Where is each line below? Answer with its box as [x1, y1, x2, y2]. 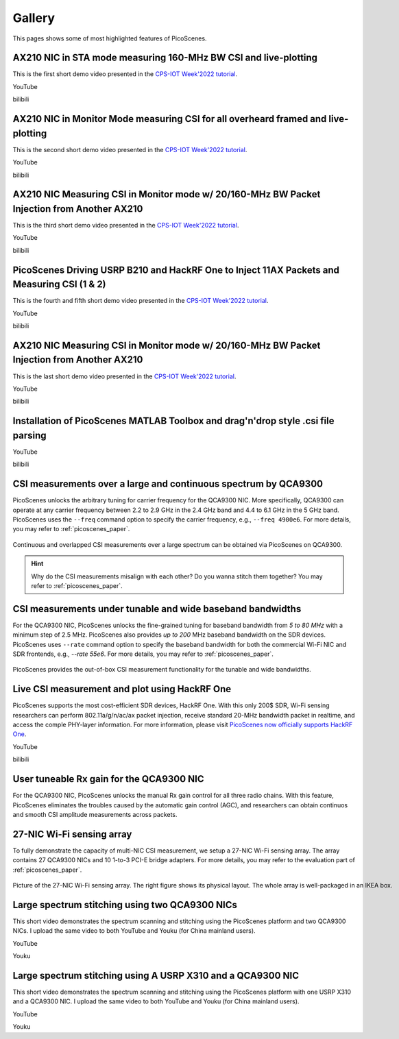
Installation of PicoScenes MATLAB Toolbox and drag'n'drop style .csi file [12, 415, 335, 427]
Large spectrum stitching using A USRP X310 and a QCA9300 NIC [12, 970, 300, 981]
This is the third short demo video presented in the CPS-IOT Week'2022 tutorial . [12, 221, 239, 230]
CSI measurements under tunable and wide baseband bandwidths [12, 603, 302, 615]
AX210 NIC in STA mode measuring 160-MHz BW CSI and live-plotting [12, 52, 318, 64]
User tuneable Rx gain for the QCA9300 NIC [12, 773, 204, 785]
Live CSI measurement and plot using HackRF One [12, 683, 232, 695]
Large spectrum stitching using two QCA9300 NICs [12, 899, 238, 911]
